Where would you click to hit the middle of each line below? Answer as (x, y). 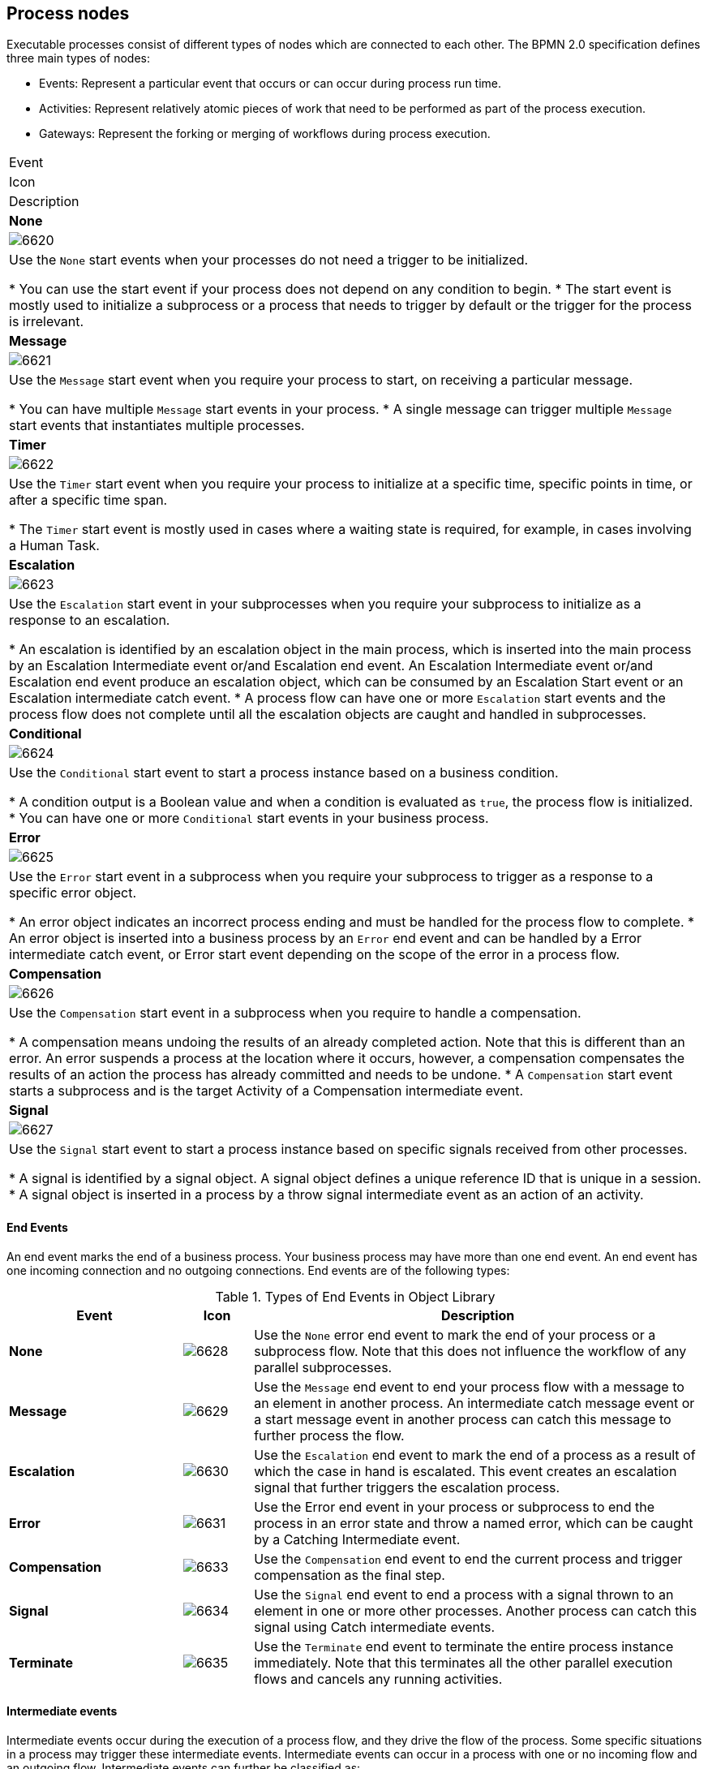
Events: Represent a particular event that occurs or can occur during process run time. (270, 84)
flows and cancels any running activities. (378, 1679)
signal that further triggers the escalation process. (407, 1487)
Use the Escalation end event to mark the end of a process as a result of (475, 1455)
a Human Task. (54, 546)
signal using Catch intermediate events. (375, 1627)
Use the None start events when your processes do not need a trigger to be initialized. (269, 260)
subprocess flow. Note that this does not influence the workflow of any (470, 1351)
